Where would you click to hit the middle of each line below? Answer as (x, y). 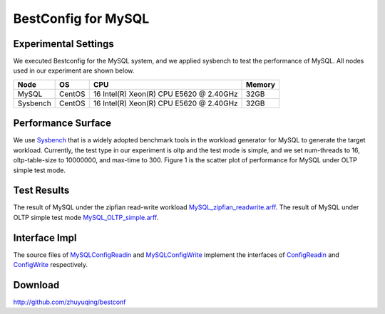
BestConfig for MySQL (81, 19)
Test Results (41, 190)
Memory (261, 84)
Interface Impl (45, 237)
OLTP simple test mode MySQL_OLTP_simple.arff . (86, 217)
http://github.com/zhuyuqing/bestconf (70, 302)
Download (36, 285)
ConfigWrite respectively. (51, 265)
